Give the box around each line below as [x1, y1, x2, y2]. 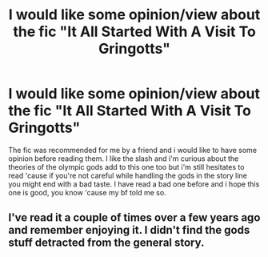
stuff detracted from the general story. [8, 236, 205, 250]
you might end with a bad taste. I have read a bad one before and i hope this [8, 179, 260, 189]
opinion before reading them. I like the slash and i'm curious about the [8, 154, 239, 163]
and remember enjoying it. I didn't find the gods [8, 223, 250, 237]
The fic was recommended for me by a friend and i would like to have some [8, 145, 258, 155]
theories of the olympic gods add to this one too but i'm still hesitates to [8, 162, 245, 171]
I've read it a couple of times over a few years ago [8, 211, 261, 225]
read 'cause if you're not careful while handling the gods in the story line [8, 171, 248, 180]
